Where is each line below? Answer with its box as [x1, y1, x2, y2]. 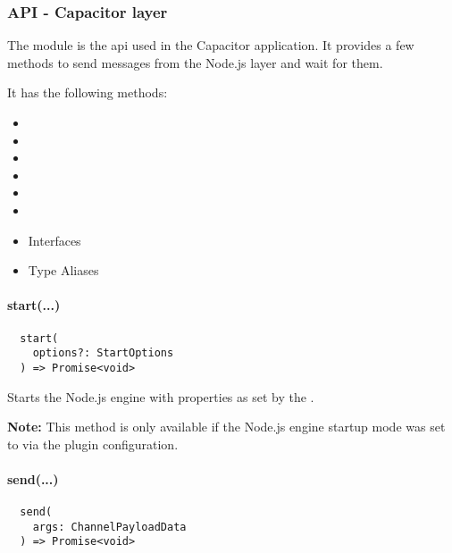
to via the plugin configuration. [7, 434, 179, 453]
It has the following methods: [7, 83, 168, 102]
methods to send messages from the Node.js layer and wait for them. [7, 53, 383, 71]
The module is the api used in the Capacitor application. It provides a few [7, 36, 414, 54]
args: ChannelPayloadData [32, 520, 187, 533]
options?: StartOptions [32, 347, 174, 360]
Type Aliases [28, 261, 99, 280]
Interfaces [28, 230, 81, 249]
